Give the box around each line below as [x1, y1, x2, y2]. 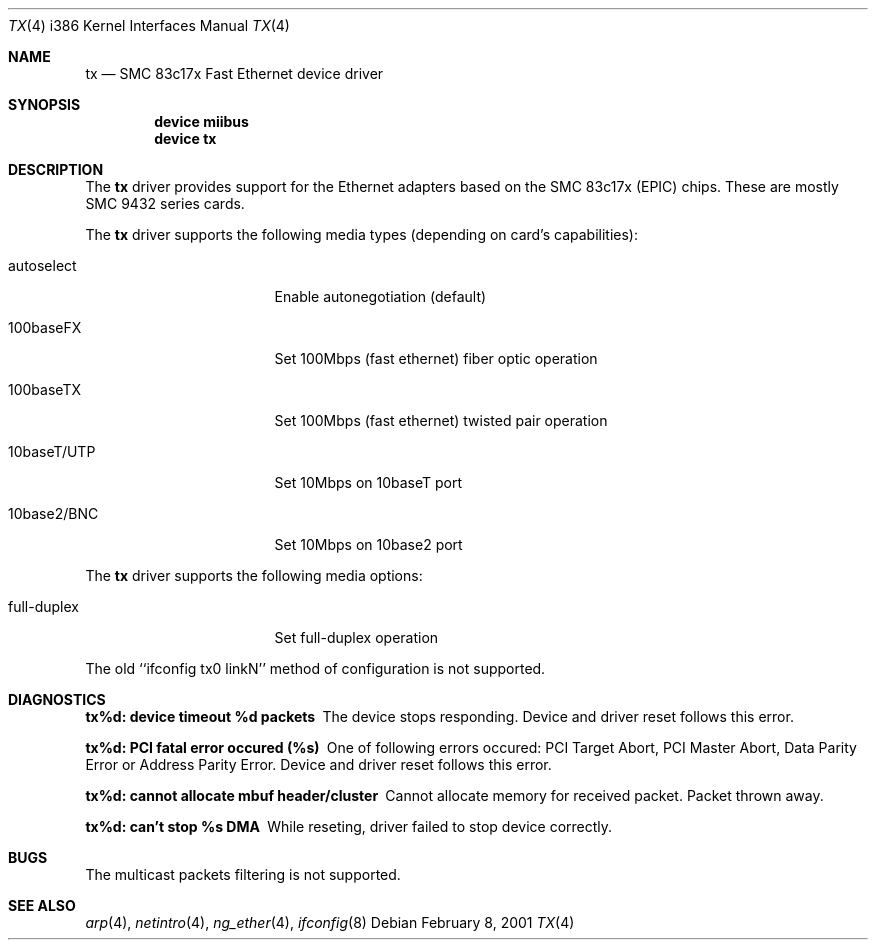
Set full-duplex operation [274, 629, 439, 646]
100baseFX [8, 319, 82, 336]
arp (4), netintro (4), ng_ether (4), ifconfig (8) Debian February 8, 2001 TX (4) [85, 914, 575, 931]
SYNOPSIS [8, 96, 81, 113]
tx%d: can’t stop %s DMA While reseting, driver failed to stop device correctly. [85, 818, 613, 835]
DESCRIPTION [8, 161, 104, 178]
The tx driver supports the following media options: [85, 567, 423, 584]
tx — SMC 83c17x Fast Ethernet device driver [85, 65, 384, 82]
